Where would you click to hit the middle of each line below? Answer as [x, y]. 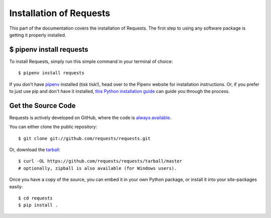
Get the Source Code [42, 105]
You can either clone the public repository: [53, 127]
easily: [16, 186]
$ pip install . [38, 205]
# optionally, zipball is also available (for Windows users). [98, 168]
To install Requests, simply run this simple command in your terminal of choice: [91, 61]
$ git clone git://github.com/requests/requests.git [84, 138]
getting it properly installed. [38, 35]
